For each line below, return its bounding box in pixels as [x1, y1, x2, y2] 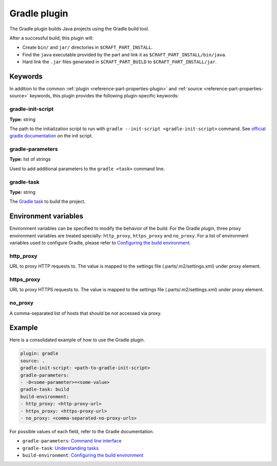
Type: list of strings [9, 156, 51, 163]
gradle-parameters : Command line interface [22, 438, 122, 444]
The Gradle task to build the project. [9, 198, 86, 205]
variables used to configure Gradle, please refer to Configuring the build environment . [9, 240, 191, 246]
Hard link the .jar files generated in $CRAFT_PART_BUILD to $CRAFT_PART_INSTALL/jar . [22, 59, 217, 65]
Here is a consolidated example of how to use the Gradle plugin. [9, 337, 145, 343]
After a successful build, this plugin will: [9, 35, 94, 41]
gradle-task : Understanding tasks [22, 445, 99, 451]
